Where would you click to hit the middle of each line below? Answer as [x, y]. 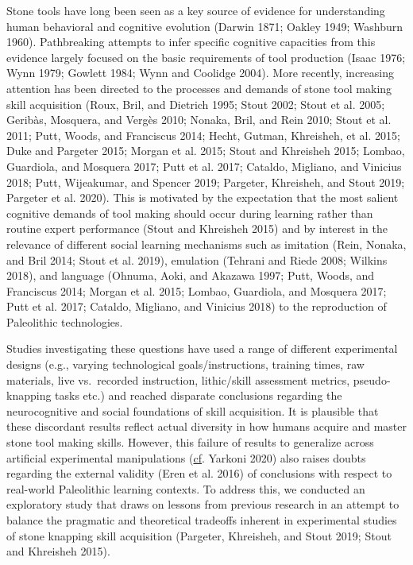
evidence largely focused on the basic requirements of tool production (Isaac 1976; [206, 57]
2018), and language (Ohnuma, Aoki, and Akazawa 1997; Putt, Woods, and [191, 275]
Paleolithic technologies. [65, 321]
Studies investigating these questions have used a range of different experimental [202, 348]
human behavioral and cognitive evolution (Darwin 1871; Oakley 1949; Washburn [205, 26]
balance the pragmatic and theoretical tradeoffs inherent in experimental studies [202, 520]
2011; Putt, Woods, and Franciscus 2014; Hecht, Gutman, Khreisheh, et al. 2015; [203, 135]
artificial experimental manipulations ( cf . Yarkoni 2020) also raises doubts [186, 457]
